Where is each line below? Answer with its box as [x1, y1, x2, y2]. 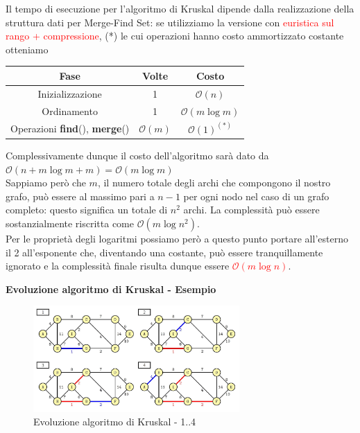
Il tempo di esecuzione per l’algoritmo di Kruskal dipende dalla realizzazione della [6, 1, 354, 15]
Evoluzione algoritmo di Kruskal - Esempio [6, 281, 216, 296]
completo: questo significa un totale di [6, 202, 168, 217]
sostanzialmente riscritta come [6, 215, 134, 230]
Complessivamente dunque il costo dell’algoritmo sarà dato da [6, 148, 269, 162]
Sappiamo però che [6, 175, 86, 190]
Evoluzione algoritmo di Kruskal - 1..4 [33, 414, 196, 429]
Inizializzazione [37, 86, 102, 100]
